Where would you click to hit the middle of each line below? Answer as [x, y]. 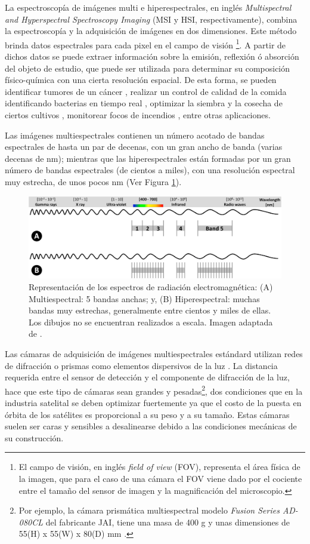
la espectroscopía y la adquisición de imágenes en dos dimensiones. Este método [151, 31]
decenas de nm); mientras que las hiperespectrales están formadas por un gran [148, 158]
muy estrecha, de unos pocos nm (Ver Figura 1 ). [93, 181]
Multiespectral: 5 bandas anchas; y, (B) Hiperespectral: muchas [144, 298]
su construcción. [34, 437]
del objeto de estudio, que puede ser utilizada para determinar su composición [148, 68]
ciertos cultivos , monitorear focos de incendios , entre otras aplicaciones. [138, 115]
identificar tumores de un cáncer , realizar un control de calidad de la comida [146, 91]
